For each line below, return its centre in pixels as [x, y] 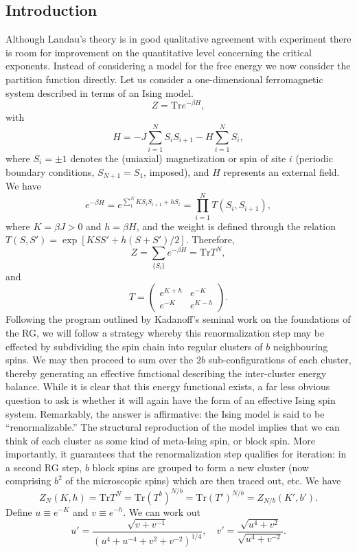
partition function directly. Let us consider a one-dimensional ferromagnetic [164, 79]
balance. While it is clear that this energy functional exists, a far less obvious [168, 386]
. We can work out [162, 511]
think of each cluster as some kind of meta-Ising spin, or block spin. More [160, 440]
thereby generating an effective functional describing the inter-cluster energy [166, 373]
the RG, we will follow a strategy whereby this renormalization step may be [165, 332]
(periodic [314, 158]
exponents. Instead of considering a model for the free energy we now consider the [178, 66]
